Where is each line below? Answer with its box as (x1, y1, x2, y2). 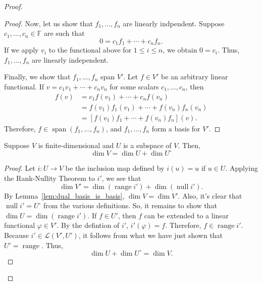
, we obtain (163, 44, 197, 55)
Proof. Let (4, 163, 35, 173)
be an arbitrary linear (161, 71, 228, 82)
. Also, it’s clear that (178, 190, 242, 201)
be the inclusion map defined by (65, 163, 165, 173)
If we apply (4, 44, 39, 55)
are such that (43, 28, 85, 38)
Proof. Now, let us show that (4, 18, 93, 28)
